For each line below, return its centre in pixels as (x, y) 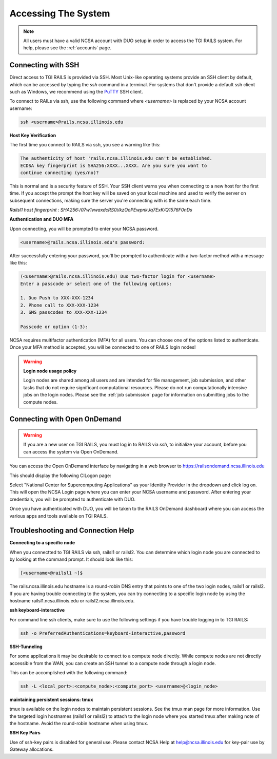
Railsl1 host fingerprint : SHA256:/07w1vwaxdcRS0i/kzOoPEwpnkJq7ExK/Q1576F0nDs (101, 210)
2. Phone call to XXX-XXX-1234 (60, 305)
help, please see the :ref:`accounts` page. (67, 48)
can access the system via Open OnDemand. (71, 451)
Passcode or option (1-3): (54, 327)
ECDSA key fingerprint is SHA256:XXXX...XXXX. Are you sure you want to (114, 165)
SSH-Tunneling (26, 647)
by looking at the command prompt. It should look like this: (71, 559)
